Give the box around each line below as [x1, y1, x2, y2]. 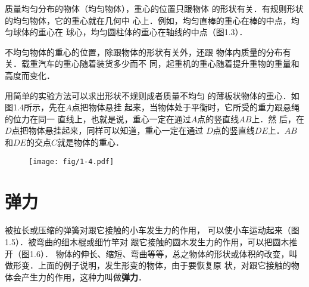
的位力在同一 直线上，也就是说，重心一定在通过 [5, 112, 191, 125]
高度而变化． [5, 69, 55, 81]
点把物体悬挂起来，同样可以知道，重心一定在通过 [11, 124, 204, 137]
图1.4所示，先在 [5, 101, 65, 113]
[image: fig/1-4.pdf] [29, 157, 114, 166]
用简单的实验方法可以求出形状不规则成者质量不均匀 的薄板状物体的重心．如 [5, 89, 299, 101]
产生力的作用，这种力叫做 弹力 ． [21, 270, 146, 283]
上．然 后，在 [251, 112, 304, 125]
